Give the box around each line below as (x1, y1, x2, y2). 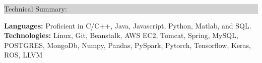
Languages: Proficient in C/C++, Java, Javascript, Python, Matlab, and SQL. (4, 20, 251, 30)
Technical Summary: (4, 3, 67, 13)
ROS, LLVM (4, 49, 43, 60)
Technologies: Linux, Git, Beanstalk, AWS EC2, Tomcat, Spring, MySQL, (4, 30, 238, 40)
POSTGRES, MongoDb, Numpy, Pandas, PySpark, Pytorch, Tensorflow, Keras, (4, 39, 251, 50)
